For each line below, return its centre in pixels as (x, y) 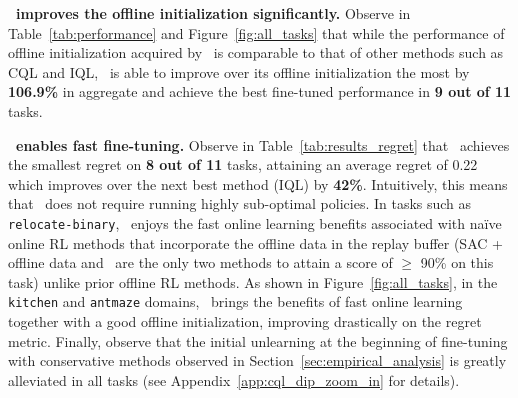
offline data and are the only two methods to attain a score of (200, 262)
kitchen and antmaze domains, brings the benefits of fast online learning (235, 301)
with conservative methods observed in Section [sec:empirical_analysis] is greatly (257, 360)
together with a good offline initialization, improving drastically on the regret (245, 321)
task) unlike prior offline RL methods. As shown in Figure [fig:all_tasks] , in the (253, 281)
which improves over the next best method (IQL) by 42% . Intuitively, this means (258, 183)
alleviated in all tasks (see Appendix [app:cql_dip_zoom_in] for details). (234, 379)
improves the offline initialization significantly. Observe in (213, 13)
